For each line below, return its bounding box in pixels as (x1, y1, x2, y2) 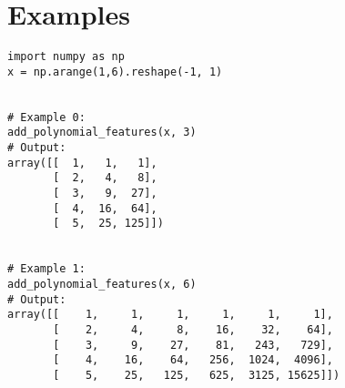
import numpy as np (7, 50, 125, 64)
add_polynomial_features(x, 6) (7, 277, 197, 291)
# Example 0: (7, 110, 86, 124)
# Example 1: (7, 262, 86, 276)
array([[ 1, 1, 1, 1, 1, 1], (7, 308, 333, 322)
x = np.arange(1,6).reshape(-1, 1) (7, 65, 223, 78)
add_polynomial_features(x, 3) (7, 126, 197, 139)
